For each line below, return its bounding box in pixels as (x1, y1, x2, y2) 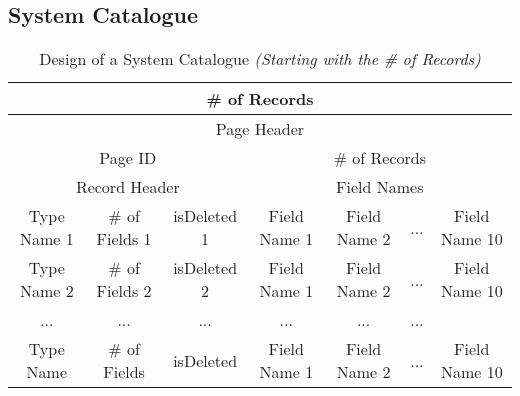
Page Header (215, 117, 305, 141)
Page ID (99, 146, 157, 170)
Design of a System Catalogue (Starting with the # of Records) (39, 47, 481, 71)
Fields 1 (96, 227, 152, 251)
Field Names (336, 175, 424, 199)
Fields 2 (96, 279, 152, 303)
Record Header (75, 175, 180, 199)
